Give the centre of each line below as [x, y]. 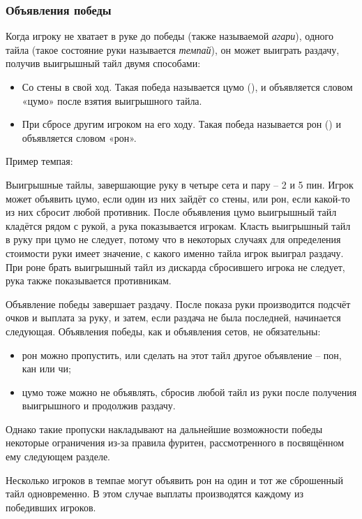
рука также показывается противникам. [89, 280]
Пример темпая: [39, 161]
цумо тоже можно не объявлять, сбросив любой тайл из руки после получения [189, 392]
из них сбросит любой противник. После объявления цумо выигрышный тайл [171, 212]
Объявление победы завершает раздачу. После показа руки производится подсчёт [178, 304]
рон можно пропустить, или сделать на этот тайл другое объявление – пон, [182, 354]
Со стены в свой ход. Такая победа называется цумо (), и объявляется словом [187, 87]
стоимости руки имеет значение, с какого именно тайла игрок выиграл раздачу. [175, 253]
